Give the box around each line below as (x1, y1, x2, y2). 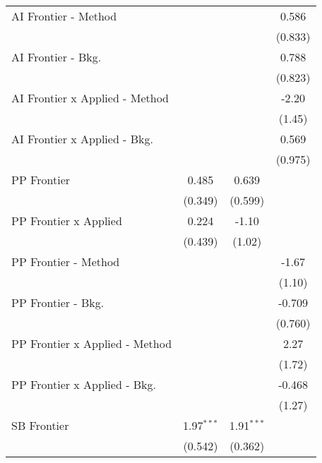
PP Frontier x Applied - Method (11, 335, 172, 351)
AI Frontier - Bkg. (11, 49, 102, 65)
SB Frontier (11, 417, 69, 433)
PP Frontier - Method (11, 253, 120, 270)
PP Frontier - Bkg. (11, 294, 105, 311)
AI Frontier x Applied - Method (11, 90, 169, 106)
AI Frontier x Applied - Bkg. (11, 131, 153, 147)
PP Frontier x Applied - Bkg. (11, 376, 157, 392)
